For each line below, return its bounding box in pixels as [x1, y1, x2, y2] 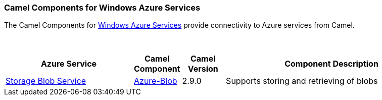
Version [187, 64, 218, 74]
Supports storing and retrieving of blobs [226, 76, 378, 86]
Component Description [284, 59, 378, 69]
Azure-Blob [134, 76, 177, 86]
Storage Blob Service [6, 76, 86, 86]
